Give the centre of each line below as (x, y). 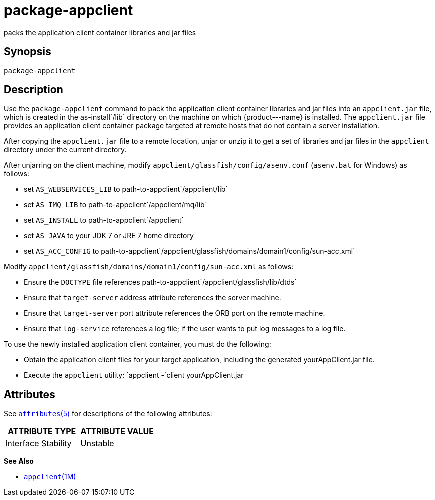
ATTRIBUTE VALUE (117, 431)
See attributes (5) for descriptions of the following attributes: (108, 414)
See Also (19, 461)
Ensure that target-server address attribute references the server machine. (153, 298)
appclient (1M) (50, 477)
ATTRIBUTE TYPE (42, 431)
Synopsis (28, 52)
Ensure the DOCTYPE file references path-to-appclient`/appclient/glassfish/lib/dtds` (160, 282)
